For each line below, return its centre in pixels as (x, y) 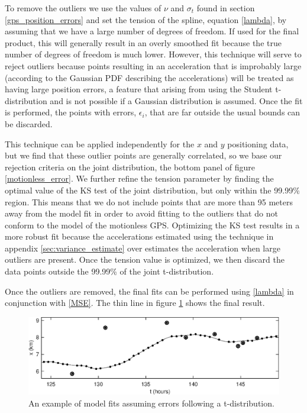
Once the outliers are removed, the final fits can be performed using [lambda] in (149, 291)
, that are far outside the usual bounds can (222, 112)
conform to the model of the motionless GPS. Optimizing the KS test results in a (152, 225)
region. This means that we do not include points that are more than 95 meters (149, 201)
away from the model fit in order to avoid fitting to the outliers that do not (141, 213)
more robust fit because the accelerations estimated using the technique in (139, 236)
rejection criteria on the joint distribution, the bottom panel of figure (130, 167)
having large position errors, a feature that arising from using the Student (139, 89)
